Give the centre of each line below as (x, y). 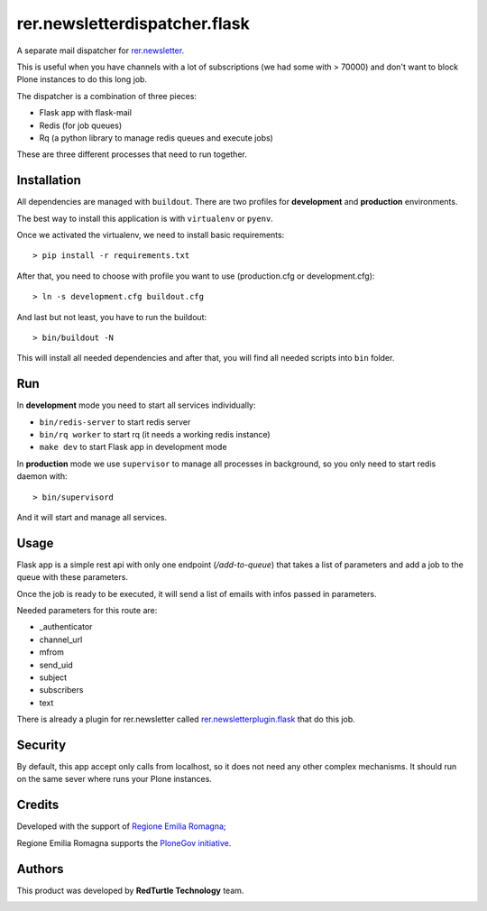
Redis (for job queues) (80, 125)
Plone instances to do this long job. (82, 79)
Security (41, 745)
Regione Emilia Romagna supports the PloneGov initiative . (124, 842)
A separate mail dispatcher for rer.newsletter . (101, 51)
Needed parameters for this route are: (87, 611)
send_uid (56, 665)
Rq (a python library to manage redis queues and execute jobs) (156, 138)
